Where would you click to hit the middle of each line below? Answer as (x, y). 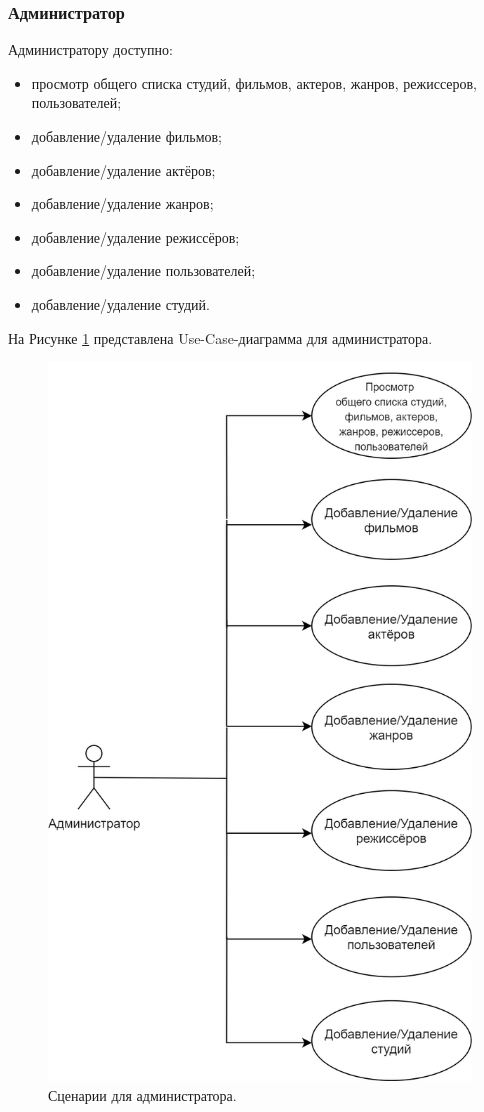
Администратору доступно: (90, 49)
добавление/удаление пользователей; (143, 270)
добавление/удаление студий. (120, 303)
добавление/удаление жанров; (122, 203)
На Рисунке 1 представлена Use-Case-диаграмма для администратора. (220, 337)
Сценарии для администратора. (142, 1094)
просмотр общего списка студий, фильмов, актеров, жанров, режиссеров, (254, 82)
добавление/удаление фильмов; (127, 136)
